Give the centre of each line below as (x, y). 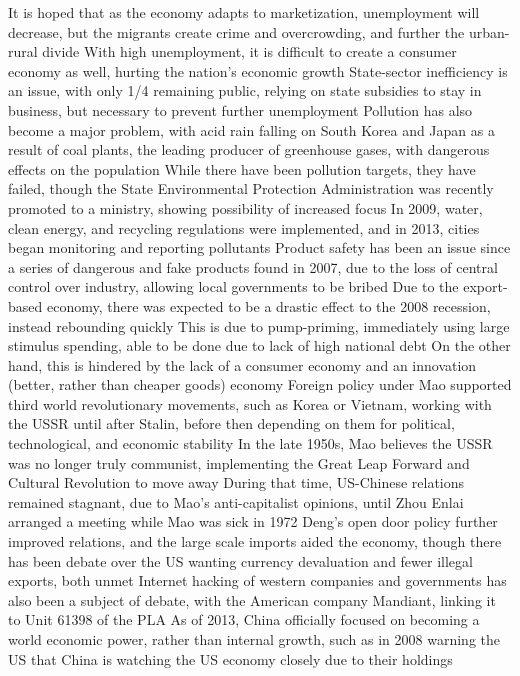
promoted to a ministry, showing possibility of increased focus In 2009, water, (245, 207)
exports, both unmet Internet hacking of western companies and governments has (257, 580)
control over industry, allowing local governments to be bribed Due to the (233, 286)
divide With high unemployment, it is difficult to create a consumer (249, 51)
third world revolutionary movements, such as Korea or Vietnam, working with (250, 403)
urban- (489, 31)
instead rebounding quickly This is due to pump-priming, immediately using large (259, 325)
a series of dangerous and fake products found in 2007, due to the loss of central (253, 266)
